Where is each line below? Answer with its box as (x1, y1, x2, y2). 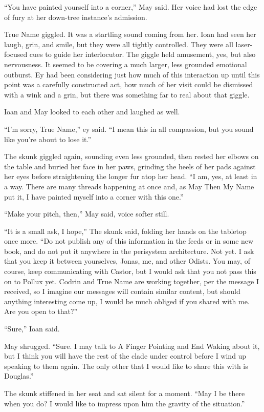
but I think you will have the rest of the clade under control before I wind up (4, 350, 247, 361)
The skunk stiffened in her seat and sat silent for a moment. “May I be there (4, 388, 245, 398)
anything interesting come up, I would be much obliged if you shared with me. (4, 296, 250, 306)
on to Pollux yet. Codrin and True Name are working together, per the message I (4, 276, 259, 286)
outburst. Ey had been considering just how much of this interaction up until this (4, 69, 260, 80)
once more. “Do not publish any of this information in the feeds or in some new (4, 236, 254, 246)
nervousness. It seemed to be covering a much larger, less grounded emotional (4, 58, 247, 69)
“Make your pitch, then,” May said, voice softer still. (4, 208, 169, 219)
